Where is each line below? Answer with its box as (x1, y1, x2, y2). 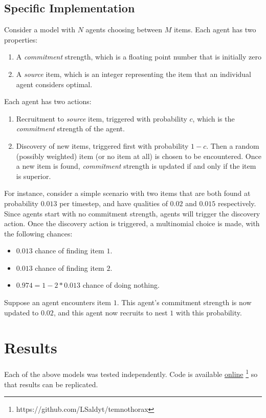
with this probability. (175, 307, 242, 317)
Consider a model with (4, 24, 75, 35)
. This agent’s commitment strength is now (117, 297, 252, 308)
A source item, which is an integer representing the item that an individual (16, 68, 252, 79)
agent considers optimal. (16, 78, 93, 89)
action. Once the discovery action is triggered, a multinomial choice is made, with (4, 218, 260, 229)
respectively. (217, 197, 256, 208)
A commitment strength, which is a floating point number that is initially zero (16, 51, 261, 62)
